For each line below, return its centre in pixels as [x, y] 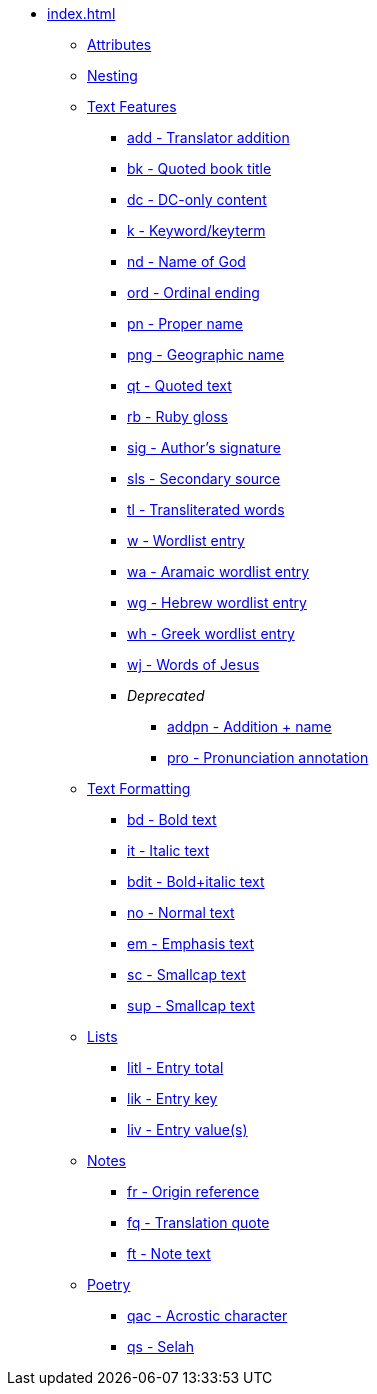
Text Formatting [139, 788]
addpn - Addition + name [249, 726]
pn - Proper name [185, 323]
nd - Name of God [186, 261]
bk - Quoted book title [199, 168]
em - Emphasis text [191, 943]
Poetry [109, 1284]
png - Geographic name [206, 354]
